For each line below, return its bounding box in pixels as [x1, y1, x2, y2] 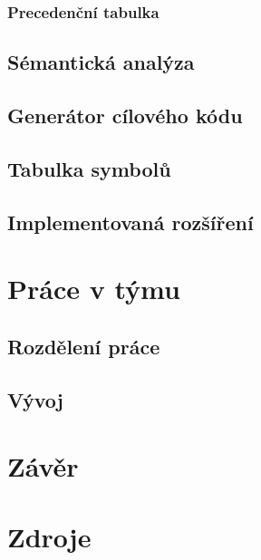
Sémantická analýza [7, 48, 195, 76]
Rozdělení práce [7, 332, 160, 360]
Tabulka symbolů [7, 154, 171, 182]
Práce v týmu [7, 270, 180, 307]
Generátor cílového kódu [7, 101, 243, 130]
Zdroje [7, 518, 92, 555]
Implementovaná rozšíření [7, 208, 254, 236]
